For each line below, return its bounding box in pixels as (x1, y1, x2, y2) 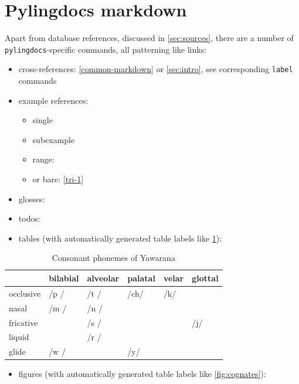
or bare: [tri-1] (32, 173, 84, 185)
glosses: (18, 192, 45, 205)
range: (32, 153, 55, 165)
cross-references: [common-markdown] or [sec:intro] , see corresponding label (18, 63, 293, 75)
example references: (18, 94, 89, 106)
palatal (127, 271, 155, 284)
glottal (192, 271, 219, 284)
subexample (32, 133, 75, 145)
